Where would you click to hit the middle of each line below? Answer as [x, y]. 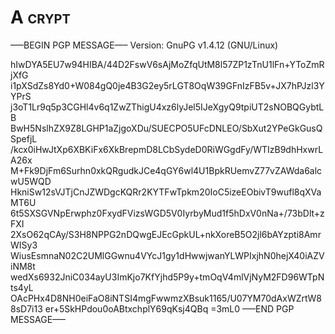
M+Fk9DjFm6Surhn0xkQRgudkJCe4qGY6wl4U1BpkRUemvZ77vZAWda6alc [166, 170]
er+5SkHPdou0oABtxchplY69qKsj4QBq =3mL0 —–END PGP [169, 308]
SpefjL [24, 138]
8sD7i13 [26, 308]
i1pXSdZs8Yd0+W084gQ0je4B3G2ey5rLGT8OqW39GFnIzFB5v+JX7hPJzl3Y [167, 85]
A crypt [40, 17]
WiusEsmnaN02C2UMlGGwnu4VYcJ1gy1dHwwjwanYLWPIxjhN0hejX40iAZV [167, 255]
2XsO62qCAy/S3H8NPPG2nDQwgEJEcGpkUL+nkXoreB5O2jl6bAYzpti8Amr [166, 234]
